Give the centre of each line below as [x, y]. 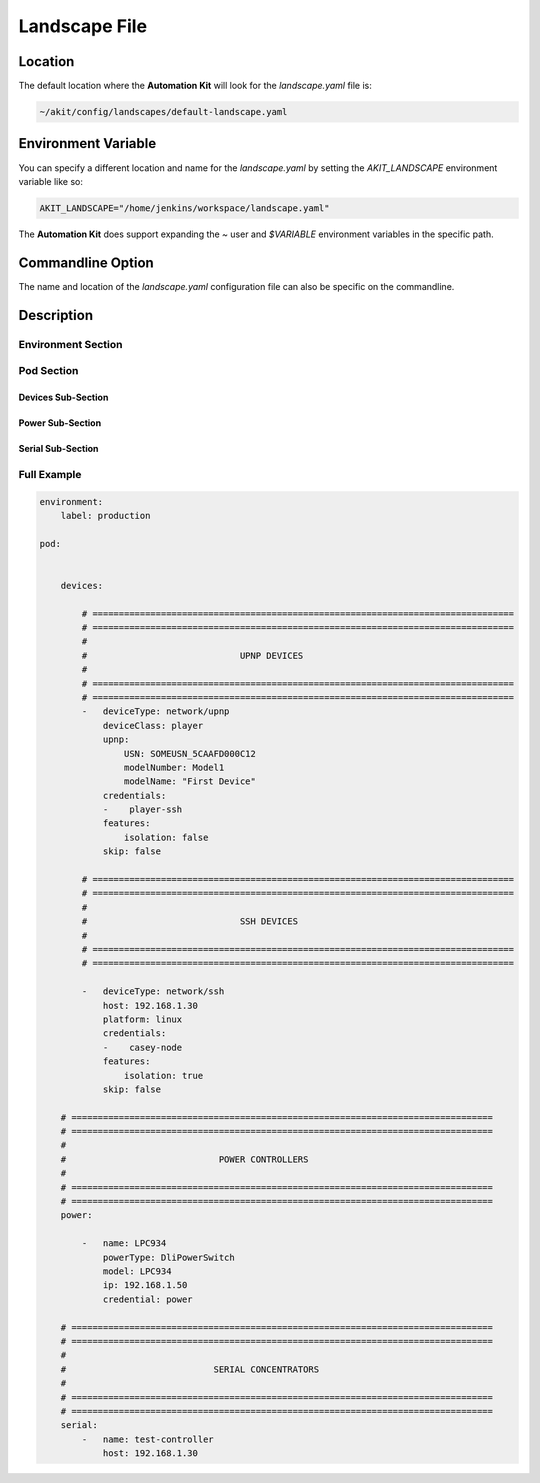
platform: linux [142, 1019]
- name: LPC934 [124, 1243]
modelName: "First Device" [190, 781]
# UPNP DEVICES [192, 655]
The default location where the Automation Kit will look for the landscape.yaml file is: [195, 86]
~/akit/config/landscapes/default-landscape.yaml [163, 112]
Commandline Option [86, 262]
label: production [105, 515]
